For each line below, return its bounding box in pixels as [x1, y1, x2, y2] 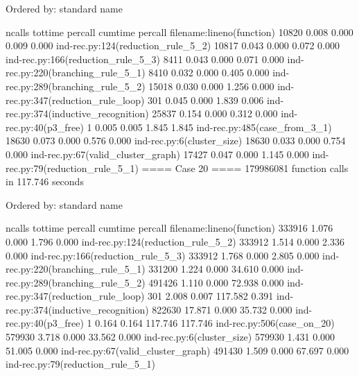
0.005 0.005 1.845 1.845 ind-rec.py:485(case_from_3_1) [95, 119, 332, 134]
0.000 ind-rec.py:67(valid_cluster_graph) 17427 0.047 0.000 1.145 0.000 [6, 146, 309, 161]
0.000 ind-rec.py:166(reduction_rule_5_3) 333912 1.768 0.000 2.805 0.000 [6, 248, 319, 262]
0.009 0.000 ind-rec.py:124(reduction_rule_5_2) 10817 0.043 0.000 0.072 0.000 [6, 38, 340, 53]
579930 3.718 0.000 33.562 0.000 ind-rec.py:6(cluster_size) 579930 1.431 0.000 [6, 330, 335, 344]
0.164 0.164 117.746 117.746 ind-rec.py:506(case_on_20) [95, 316, 335, 330]
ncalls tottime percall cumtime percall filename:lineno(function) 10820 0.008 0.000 [6, 24, 353, 39]
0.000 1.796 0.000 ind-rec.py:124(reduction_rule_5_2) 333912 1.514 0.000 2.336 [6, 234, 344, 248]
